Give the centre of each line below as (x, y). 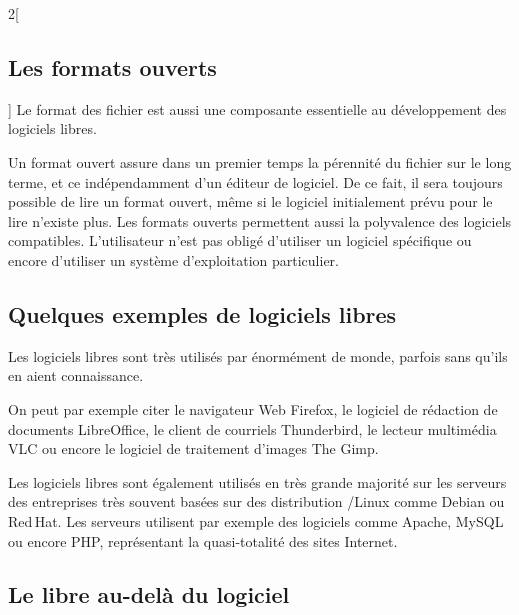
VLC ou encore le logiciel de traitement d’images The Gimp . (193, 448)
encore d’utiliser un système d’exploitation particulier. (173, 259)
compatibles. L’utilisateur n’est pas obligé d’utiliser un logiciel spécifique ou (240, 240)
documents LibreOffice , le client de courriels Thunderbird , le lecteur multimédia (252, 428)
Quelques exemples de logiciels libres (202, 313)
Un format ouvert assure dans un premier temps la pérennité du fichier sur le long (260, 161)
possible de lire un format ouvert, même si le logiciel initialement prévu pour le (250, 201)
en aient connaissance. (76, 375)
